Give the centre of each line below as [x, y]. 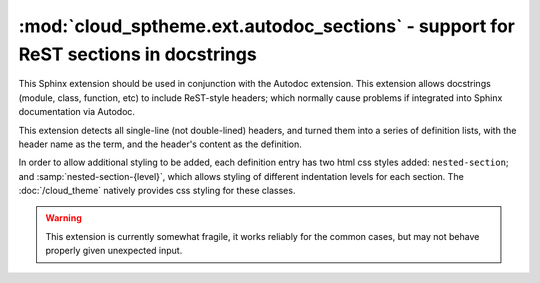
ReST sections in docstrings [137, 54]
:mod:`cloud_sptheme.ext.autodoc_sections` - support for [266, 26]
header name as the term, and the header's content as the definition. [160, 144]
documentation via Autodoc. [76, 112]
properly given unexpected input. [114, 251]
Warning [63, 218]
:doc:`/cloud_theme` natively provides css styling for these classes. [157, 191]
